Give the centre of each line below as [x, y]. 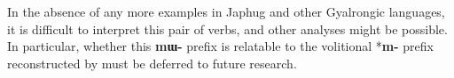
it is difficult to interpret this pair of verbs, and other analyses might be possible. [227, 28]
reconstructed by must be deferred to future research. [152, 63]
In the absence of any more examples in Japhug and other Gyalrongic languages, [226, 11]
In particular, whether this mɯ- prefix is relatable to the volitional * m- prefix [220, 46]
